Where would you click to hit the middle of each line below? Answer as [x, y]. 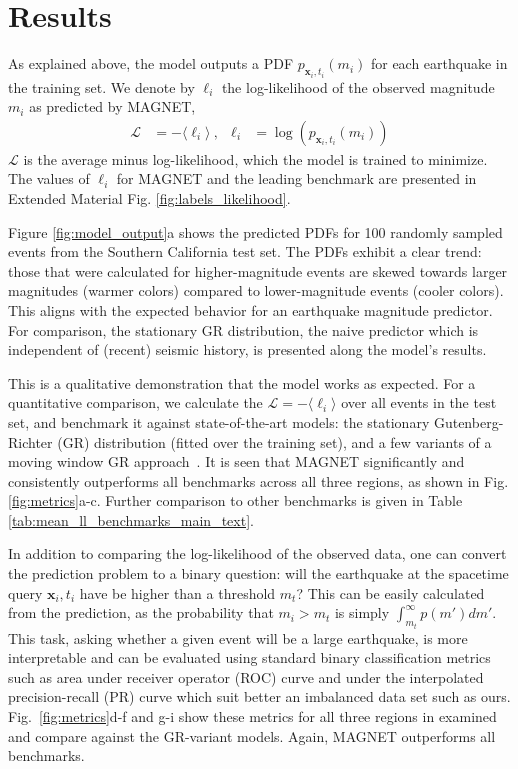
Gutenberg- [468, 421]
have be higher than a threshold [177, 592]
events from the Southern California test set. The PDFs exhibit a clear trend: [245, 251]
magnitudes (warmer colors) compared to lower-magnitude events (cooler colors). [256, 290]
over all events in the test [419, 402]
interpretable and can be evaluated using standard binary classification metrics [249, 657]
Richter [30, 441]
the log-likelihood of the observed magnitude [358, 86]
